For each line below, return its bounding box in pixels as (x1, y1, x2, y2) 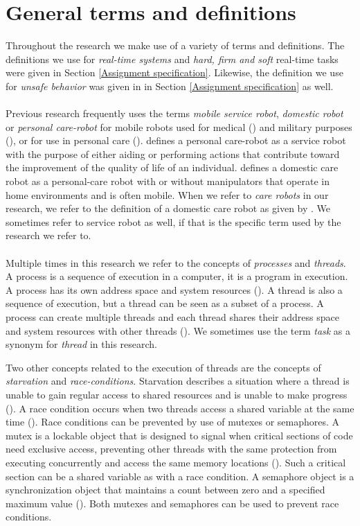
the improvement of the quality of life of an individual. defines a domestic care (6, 160, 339, 175)
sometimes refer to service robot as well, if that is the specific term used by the (6, 214, 341, 229)
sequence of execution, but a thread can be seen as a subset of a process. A (6, 296, 324, 310)
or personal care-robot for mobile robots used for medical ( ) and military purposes (6, 119, 352, 134)
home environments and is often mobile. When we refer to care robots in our (6, 187, 329, 202)
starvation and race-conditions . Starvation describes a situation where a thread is (6, 374, 350, 388)
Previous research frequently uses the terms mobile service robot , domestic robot (6, 106, 343, 121)
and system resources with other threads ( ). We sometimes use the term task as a (6, 323, 351, 337)
